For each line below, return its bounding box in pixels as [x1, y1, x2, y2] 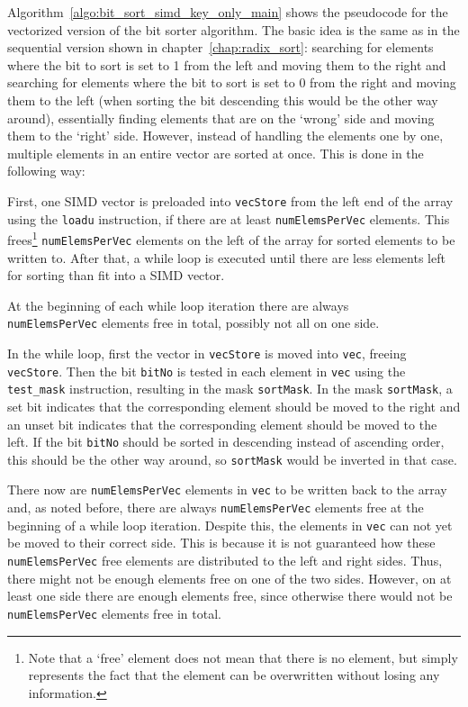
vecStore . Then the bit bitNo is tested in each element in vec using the [7, 361, 406, 380]
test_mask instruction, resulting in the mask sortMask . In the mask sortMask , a [7, 379, 453, 398]
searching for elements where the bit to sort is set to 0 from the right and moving [7, 73, 456, 92]
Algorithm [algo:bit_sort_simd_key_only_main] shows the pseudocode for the [7, 3, 448, 21]
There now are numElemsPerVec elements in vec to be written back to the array [7, 480, 447, 499]
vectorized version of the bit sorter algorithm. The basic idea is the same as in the [7, 20, 460, 39]
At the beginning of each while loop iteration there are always [7, 295, 349, 314]
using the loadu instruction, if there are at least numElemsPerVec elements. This [7, 209, 450, 228]
